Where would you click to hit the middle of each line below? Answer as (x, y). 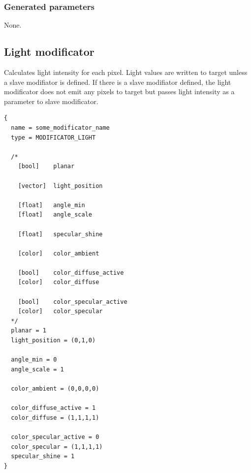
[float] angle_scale (55, 215)
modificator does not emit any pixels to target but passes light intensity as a (119, 91)
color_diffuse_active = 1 (53, 408)
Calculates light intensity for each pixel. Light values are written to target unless (126, 72)
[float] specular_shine (60, 234)
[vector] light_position (60, 186)
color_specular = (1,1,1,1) (57, 447)
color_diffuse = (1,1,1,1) (55, 418)
